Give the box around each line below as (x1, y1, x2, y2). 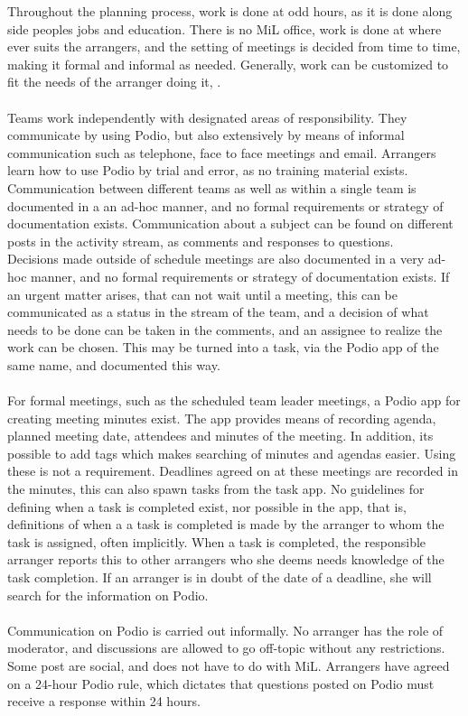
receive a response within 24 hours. (7, 692, 201, 711)
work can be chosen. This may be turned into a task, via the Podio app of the (7, 338, 439, 357)
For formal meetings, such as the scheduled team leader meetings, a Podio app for (7, 391, 461, 410)
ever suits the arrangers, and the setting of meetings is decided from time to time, (7, 37, 461, 56)
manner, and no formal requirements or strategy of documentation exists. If (31, 266, 450, 285)
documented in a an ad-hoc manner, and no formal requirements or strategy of (7, 196, 444, 215)
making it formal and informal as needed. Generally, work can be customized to (7, 54, 449, 73)
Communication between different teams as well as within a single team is (7, 178, 417, 197)
